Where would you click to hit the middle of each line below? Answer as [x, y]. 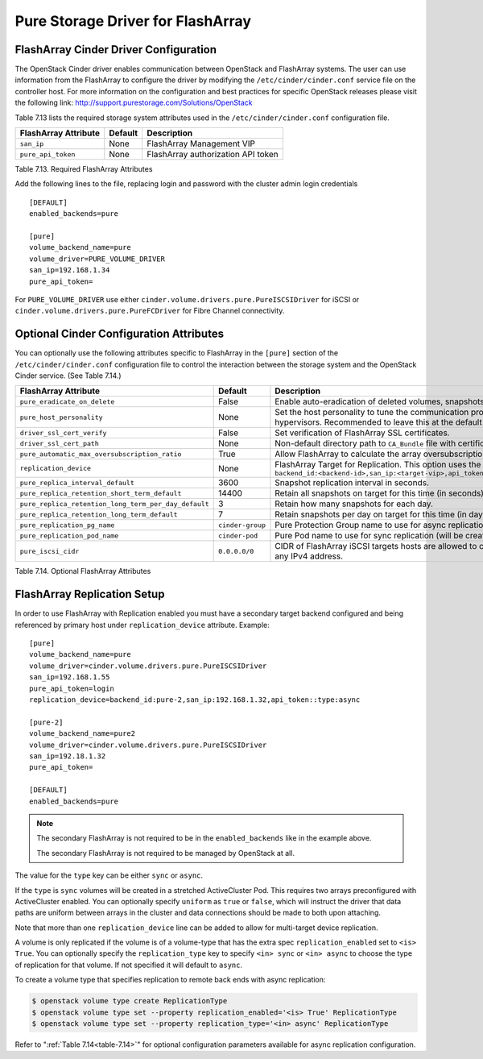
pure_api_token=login [72, 688]
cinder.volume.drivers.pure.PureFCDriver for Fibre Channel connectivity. [150, 311]
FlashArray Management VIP [201, 143]
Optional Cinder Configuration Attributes [120, 334]
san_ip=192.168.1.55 [70, 677]
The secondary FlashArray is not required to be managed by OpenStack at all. [166, 853]
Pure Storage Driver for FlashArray [133, 21]
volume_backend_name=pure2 [83, 734]
